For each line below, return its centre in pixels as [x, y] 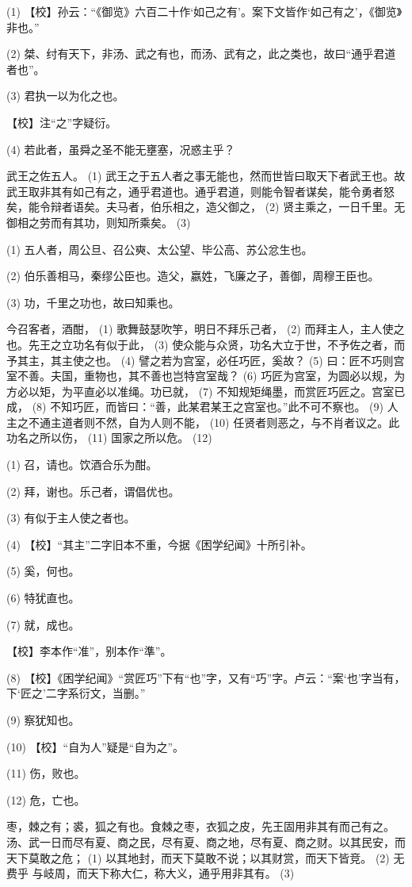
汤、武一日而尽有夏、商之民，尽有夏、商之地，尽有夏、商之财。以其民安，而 [206, 841]
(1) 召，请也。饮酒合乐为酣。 [82, 465]
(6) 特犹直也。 [43, 598]
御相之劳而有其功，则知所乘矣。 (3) [99, 222]
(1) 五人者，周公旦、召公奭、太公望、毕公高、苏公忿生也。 [160, 249]
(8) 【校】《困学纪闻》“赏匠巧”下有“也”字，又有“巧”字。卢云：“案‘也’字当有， [206, 677]
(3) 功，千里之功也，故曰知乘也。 [93, 302]
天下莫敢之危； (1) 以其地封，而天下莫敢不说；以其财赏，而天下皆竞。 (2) [198, 857]
